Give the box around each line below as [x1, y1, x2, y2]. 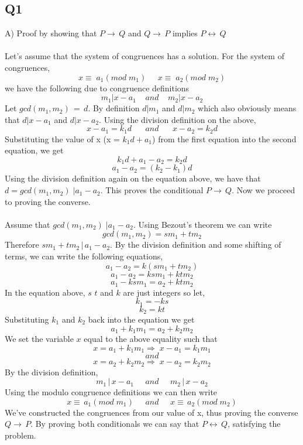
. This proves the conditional [100, 184, 204, 196]
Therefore [5, 238, 39, 251]
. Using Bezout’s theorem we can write [133, 218, 272, 230]
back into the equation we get [88, 313, 195, 326]
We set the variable [5, 333, 74, 345]
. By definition [88, 102, 140, 114]
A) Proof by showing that [5, 27, 97, 39]
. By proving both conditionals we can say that [30, 417, 199, 430]
